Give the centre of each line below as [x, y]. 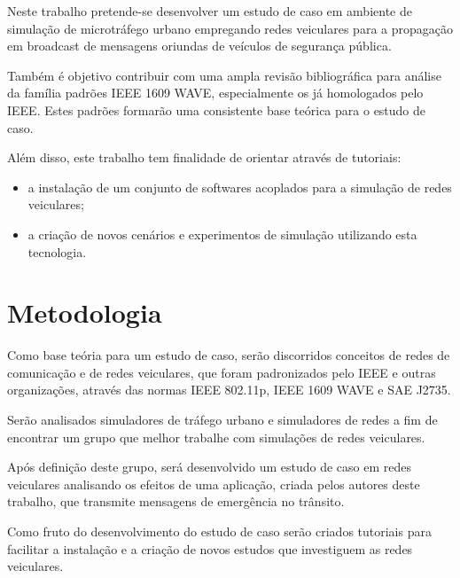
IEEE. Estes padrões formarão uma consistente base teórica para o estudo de [217, 109]
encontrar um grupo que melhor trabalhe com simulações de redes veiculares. [216, 437]
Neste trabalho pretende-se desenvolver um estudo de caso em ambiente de [210, 11]
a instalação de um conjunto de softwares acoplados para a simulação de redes [240, 187]
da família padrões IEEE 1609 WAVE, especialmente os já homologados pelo [215, 93]
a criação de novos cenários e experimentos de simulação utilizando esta [222, 234]
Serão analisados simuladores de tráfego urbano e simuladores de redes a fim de [222, 420]
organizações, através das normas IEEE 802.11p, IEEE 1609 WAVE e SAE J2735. [229, 390]
